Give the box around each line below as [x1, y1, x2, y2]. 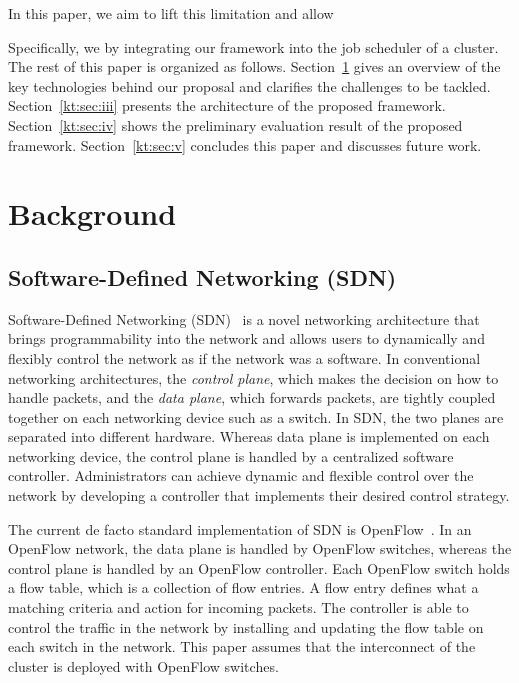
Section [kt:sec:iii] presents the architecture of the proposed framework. [8, 95, 446, 116]
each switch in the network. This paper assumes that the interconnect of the [8, 636, 476, 657]
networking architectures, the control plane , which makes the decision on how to [8, 367, 499, 388]
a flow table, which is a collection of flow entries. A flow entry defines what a [8, 577, 479, 598]
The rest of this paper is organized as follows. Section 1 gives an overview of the [8, 56, 501, 77]
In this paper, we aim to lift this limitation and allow [8, 3, 334, 23]
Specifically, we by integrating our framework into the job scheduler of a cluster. [8, 36, 499, 57]
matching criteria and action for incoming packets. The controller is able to [8, 597, 469, 618]
